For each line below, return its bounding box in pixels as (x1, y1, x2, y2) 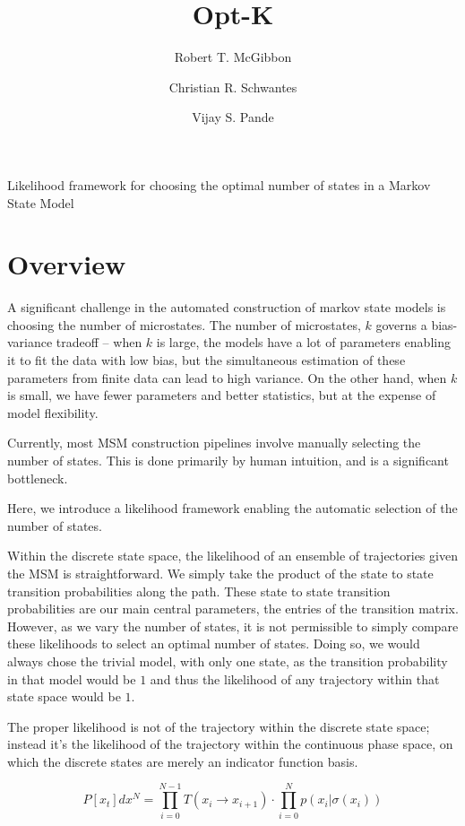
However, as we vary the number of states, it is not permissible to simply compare (7, 616, 459, 635)
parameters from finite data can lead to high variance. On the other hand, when (7, 368, 447, 387)
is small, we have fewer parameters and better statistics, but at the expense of (7, 386, 436, 404)
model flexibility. (7, 403, 99, 422)
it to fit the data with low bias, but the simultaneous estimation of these (7, 351, 406, 369)
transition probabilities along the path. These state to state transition (7, 581, 391, 600)
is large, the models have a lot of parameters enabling (156, 333, 451, 352)
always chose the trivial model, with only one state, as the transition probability (7, 651, 448, 670)
